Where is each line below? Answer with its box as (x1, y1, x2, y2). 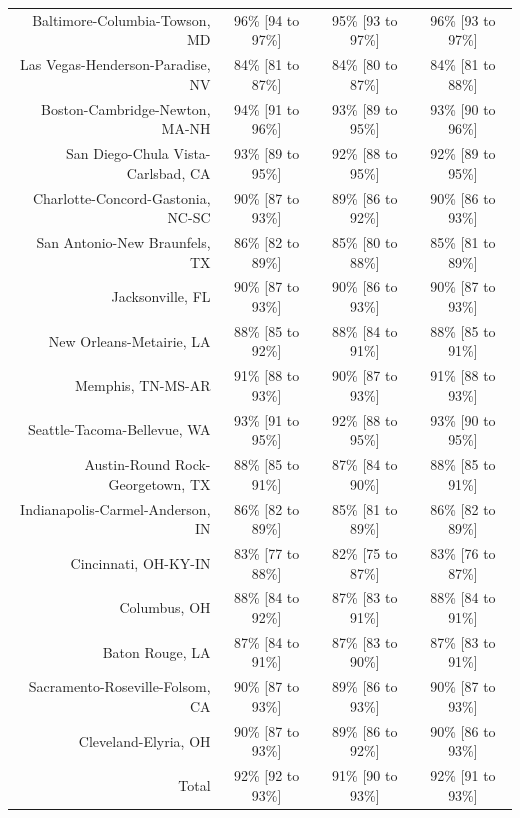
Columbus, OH (119, 597, 211, 618)
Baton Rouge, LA (102, 641, 211, 662)
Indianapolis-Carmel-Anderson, (20, 498, 211, 519)
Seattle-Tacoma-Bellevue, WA (27, 419, 211, 440)
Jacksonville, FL (111, 286, 211, 307)
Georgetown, (108, 473, 186, 494)
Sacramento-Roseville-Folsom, (28, 676, 211, 697)
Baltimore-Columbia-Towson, (32, 9, 211, 30)
